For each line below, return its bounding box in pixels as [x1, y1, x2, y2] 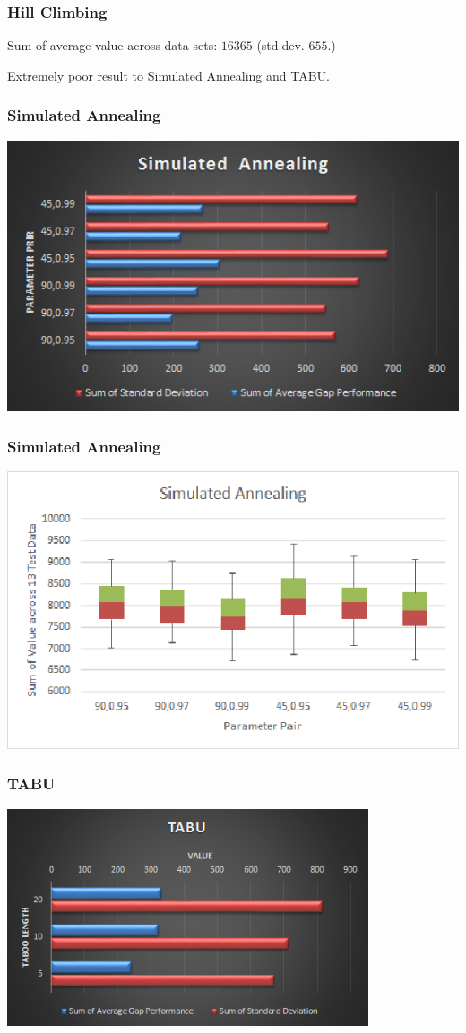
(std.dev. [256, 36, 305, 55]
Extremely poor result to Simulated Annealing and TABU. [7, 65, 330, 84]
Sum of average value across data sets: [7, 36, 218, 55]
